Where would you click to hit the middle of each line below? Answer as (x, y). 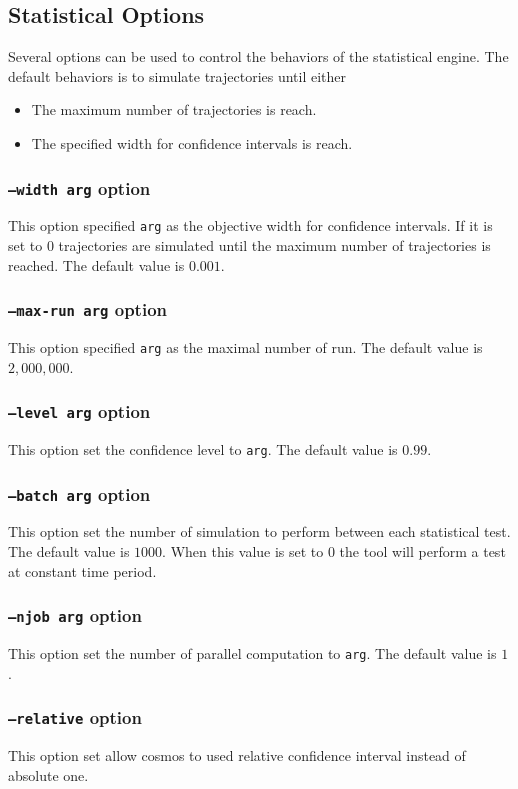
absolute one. (48, 774)
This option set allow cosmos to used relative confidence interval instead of (237, 755)
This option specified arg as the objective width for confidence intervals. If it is (250, 225)
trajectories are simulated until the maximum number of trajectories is (274, 245)
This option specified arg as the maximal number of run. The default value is (245, 346)
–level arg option (79, 411)
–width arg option (79, 187)
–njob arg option (75, 615)
